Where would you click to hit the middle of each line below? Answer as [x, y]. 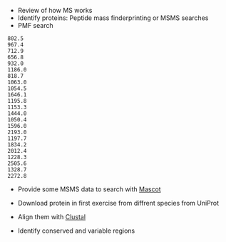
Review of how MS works [55, 10]
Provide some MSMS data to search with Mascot [89, 189]
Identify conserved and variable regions [76, 231]
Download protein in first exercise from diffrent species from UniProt [118, 203]
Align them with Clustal [52, 217]
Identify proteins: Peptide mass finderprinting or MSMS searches [113, 18]
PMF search [35, 25]
